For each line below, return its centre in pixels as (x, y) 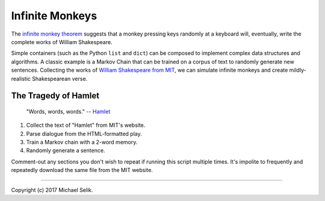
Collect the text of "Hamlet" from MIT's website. (86, 125)
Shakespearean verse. (60, 78)
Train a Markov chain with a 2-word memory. (82, 142)
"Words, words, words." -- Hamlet (68, 111)
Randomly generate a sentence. (66, 150)
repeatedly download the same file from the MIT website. (82, 170)
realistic (21, 78)
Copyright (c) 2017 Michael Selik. (52, 190)
